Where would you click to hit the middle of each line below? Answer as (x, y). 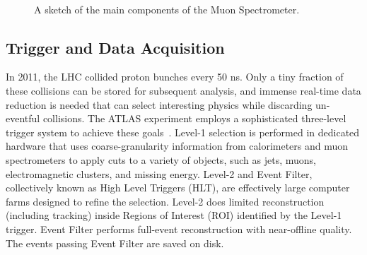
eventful (23, 118)
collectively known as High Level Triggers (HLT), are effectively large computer (178, 188)
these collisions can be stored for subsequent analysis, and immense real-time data (183, 90)
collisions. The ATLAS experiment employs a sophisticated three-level (194, 118)
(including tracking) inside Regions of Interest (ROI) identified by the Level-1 (174, 215)
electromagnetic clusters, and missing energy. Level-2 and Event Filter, (159, 173)
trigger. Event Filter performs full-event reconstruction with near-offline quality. (179, 229)
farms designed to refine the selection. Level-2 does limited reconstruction (165, 201)
